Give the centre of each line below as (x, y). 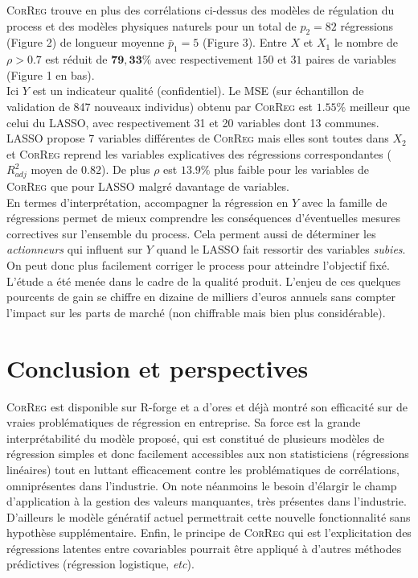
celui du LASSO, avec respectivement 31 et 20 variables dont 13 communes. (193, 122)
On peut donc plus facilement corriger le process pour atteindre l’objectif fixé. (198, 265)
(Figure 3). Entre (245, 42)
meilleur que (380, 106)
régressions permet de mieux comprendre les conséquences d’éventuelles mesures (204, 218)
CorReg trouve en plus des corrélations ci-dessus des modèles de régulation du (201, 10)
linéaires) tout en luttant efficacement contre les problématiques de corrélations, (203, 469)
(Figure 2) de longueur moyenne (86, 42)
